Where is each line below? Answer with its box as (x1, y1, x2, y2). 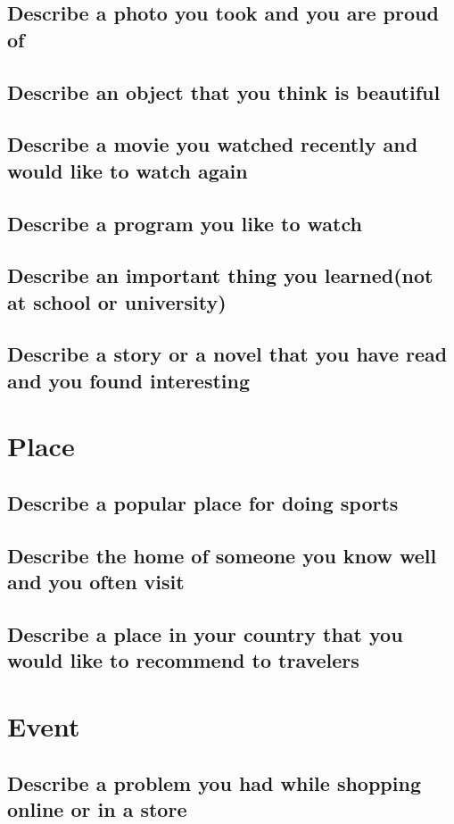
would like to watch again (7, 156, 248, 184)
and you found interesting (7, 366, 251, 394)
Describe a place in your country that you (7, 620, 403, 647)
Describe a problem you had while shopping (7, 769, 421, 796)
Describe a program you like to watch (7, 209, 362, 237)
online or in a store (7, 795, 187, 822)
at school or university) (7, 287, 227, 315)
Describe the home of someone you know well (7, 541, 437, 569)
